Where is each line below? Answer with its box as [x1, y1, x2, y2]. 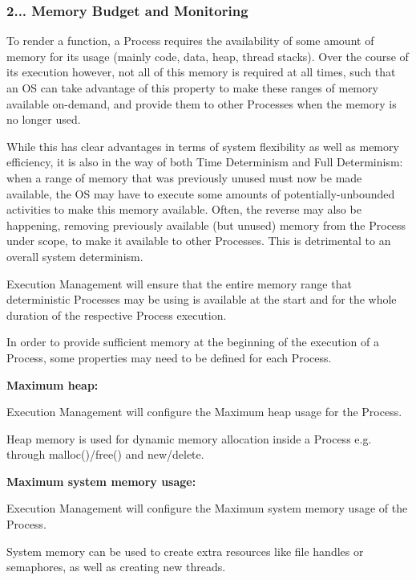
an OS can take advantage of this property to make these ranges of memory [6, 80, 378, 96]
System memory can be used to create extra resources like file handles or [6, 542, 364, 559]
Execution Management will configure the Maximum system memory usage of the [6, 500, 408, 517]
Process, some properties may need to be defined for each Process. [6, 349, 332, 366]
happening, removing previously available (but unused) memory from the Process [6, 216, 406, 233]
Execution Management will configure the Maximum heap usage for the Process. [6, 403, 402, 420]
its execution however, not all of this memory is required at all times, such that [6, 63, 396, 80]
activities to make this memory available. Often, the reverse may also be [6, 201, 361, 218]
